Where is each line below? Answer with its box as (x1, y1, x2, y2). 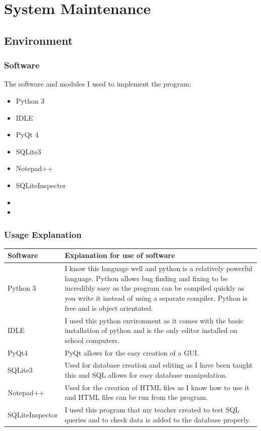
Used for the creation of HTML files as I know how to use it (64, 382, 249, 392)
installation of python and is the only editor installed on (64, 325, 237, 335)
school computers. (64, 334, 119, 345)
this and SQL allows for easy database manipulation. (64, 369, 227, 380)
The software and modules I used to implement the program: (4, 78, 191, 89)
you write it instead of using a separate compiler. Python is (64, 293, 247, 303)
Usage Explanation (4, 228, 82, 240)
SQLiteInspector (8, 409, 58, 420)
